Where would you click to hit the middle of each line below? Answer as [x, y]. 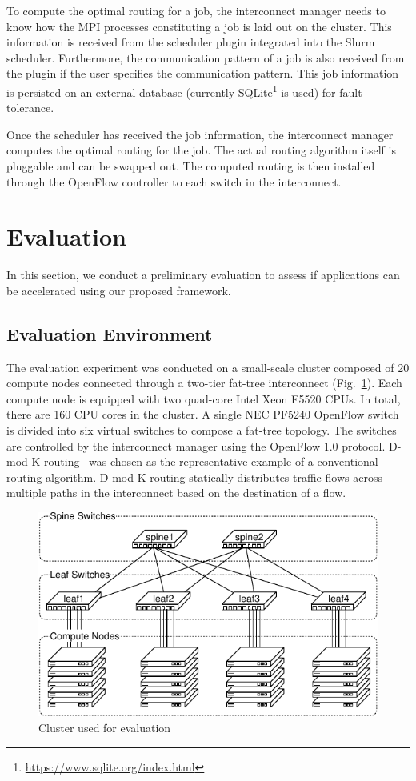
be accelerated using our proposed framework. [119, 290]
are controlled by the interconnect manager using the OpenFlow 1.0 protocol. [196, 445]
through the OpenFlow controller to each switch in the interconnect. [174, 181]
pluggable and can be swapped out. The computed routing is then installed [191, 166]
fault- [353, 92]
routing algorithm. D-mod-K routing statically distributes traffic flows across [194, 477]
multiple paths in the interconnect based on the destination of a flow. [176, 493]
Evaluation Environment [110, 333]
